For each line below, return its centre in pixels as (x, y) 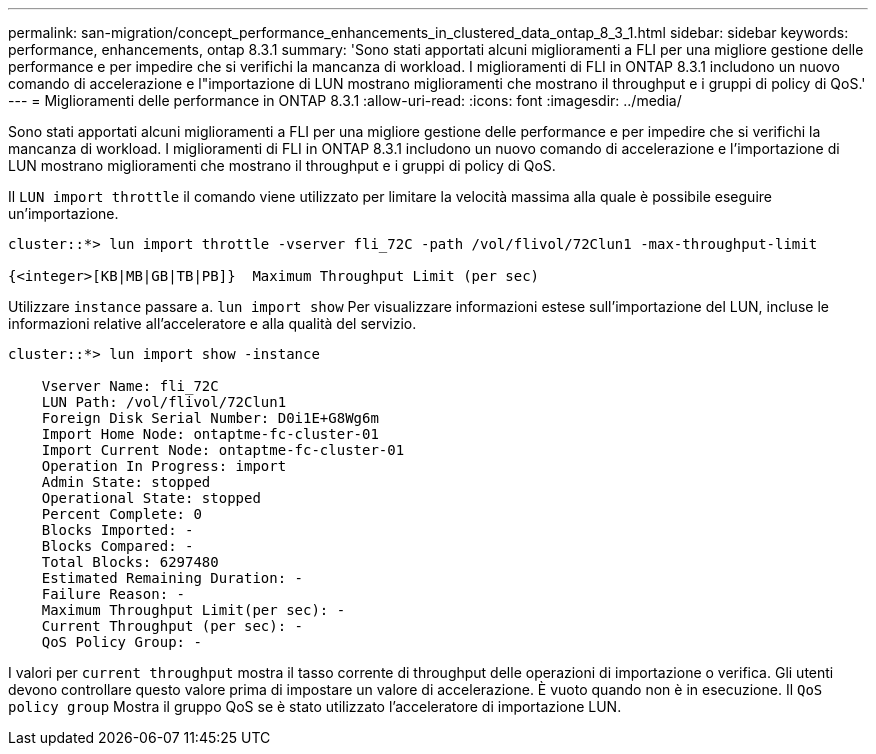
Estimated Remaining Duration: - (172, 578)
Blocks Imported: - (117, 530)
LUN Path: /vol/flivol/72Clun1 (164, 402)
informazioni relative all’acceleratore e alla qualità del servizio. (212, 323)
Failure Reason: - (113, 594)
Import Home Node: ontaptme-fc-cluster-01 (210, 434)
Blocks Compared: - (117, 546)
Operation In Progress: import (164, 466)
